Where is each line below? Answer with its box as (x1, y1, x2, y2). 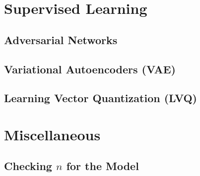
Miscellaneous (4, 124, 101, 144)
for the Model (66, 158, 139, 174)
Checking (4, 158, 52, 174)
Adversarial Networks (4, 32, 118, 47)
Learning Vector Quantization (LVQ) (4, 90, 198, 106)
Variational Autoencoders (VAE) (4, 61, 176, 76)
